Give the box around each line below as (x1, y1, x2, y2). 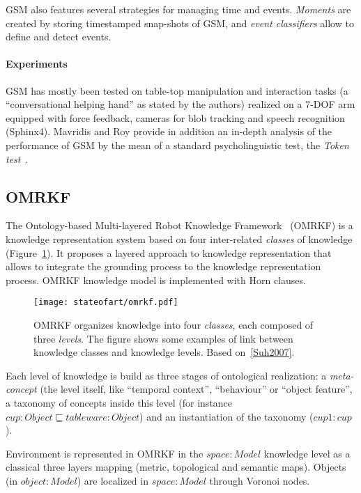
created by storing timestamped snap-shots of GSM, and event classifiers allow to (6, 15, 354, 30)
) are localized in (77, 473, 148, 487)
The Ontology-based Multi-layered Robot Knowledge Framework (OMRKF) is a (6, 218, 353, 233)
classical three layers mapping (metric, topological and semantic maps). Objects (6, 460, 346, 474)
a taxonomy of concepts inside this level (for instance (6, 395, 233, 409)
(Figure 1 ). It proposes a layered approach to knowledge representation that (6, 245, 332, 260)
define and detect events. (6, 29, 112, 44)
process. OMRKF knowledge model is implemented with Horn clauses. (6, 272, 306, 287)
